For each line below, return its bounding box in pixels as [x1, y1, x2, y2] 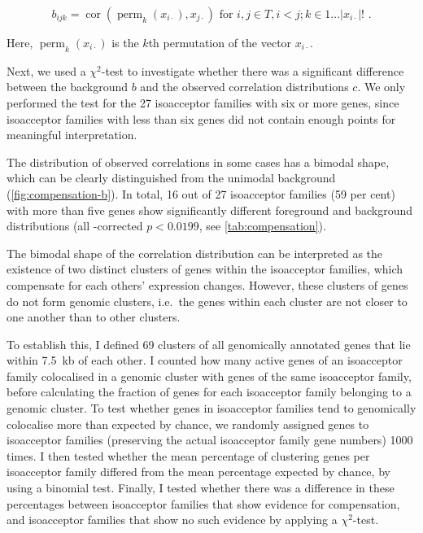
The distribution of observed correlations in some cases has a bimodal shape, [7, 153, 390, 170]
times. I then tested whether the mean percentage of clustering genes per [7, 447, 370, 464]
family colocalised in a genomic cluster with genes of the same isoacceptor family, [7, 367, 412, 384]
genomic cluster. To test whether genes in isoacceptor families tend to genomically [7, 400, 416, 417]
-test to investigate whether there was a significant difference [101, 62, 404, 79]
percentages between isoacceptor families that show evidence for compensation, [7, 495, 400, 512]
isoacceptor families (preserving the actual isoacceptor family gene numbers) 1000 [7, 431, 413, 448]
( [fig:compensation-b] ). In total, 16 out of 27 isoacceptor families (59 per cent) [7, 185, 395, 202]
